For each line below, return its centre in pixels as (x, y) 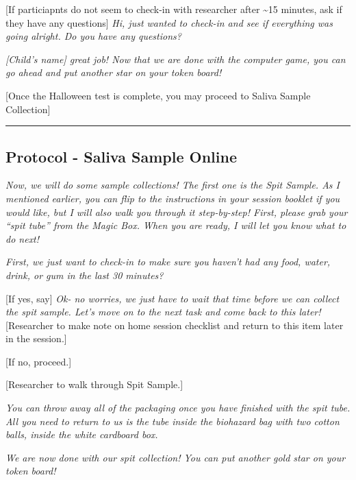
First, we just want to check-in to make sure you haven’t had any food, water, (168, 262)
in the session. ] (36, 338)
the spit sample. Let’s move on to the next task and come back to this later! (163, 312)
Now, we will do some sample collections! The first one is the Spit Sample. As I (173, 185)
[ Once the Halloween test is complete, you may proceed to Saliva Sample (158, 95)
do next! (23, 238)
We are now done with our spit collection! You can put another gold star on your (176, 457)
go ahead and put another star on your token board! (114, 72)
